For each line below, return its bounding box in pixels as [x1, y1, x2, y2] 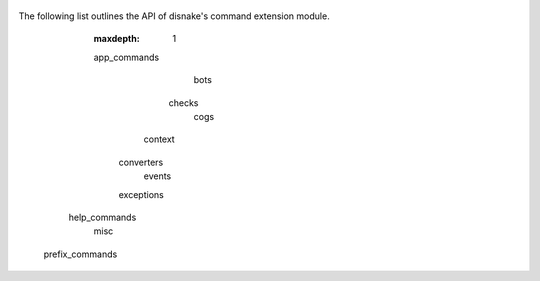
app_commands [93, 51, 160, 63]
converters [118, 156, 164, 168]
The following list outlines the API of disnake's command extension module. [18, 10, 330, 22]
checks [168, 96, 199, 109]
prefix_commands [43, 248, 118, 260]
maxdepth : [93, 33, 140, 45]
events [143, 170, 172, 182]
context [143, 133, 175, 145]
